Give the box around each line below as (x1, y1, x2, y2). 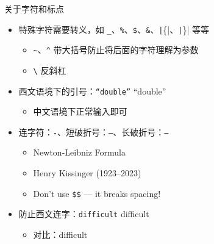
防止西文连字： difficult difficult (18, 207, 149, 220)
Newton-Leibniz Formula (33, 146, 126, 159)
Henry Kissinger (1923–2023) (33, 167, 141, 179)
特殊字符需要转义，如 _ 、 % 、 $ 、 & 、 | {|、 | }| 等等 (18, 23, 209, 35)
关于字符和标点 (4, 2, 64, 15)
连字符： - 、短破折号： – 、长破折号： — (18, 125, 169, 138)
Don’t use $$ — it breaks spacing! (33, 187, 161, 199)
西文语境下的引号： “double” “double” (18, 84, 166, 97)
